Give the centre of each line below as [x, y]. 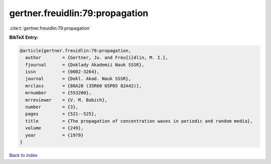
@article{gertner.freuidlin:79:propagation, [76, 51]
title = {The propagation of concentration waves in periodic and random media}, [139, 121]
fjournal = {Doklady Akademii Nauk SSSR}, [85, 65]
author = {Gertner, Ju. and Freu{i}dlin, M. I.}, [97, 58]
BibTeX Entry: [24, 37]
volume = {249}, [54, 128]
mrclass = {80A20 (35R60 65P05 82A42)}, [84, 86]
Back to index [23, 155]
